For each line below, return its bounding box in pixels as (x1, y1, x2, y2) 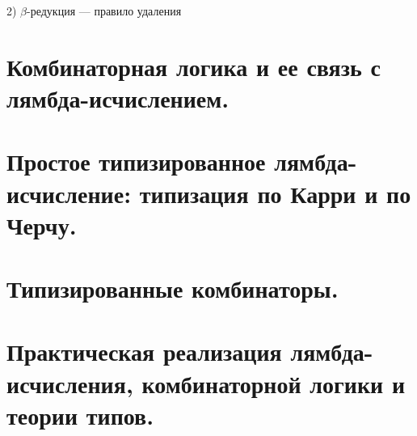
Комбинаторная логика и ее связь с (6, 49, 381, 83)
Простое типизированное (6, 145, 266, 178)
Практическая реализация (6, 335, 282, 368)
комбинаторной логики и (141, 366, 406, 400)
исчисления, (6, 366, 133, 400)
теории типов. (6, 398, 154, 431)
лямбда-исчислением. (6, 81, 230, 114)
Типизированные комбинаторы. (6, 272, 339, 305)
